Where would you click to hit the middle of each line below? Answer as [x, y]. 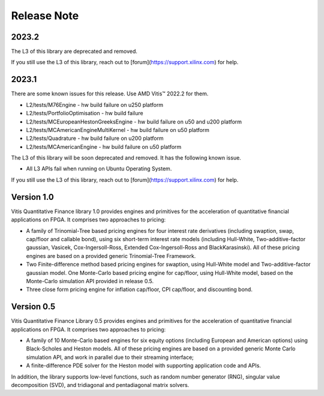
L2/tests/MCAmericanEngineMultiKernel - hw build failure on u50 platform [118, 130]
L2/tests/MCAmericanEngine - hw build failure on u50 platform [104, 146]
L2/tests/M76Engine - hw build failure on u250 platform [95, 104]
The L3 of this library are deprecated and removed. [74, 52]
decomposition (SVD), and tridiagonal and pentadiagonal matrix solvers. [100, 385]
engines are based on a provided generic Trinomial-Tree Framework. [111, 256]
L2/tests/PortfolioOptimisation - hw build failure [85, 113]
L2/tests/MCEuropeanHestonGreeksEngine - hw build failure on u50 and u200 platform [134, 121]
